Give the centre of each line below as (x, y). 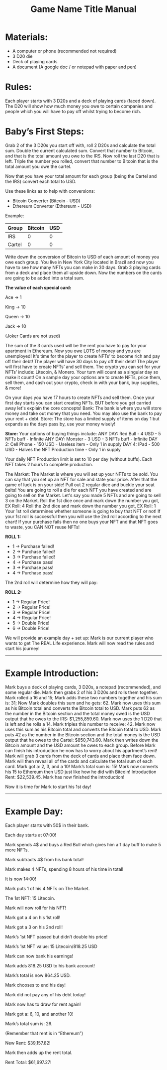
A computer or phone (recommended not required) (64, 51)
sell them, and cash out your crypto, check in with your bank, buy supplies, (82, 383)
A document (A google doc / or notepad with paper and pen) (74, 67)
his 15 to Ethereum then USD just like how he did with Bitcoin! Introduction (81, 772)
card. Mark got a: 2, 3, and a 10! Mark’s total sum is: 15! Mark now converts (82, 766)
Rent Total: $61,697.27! (28, 1062)
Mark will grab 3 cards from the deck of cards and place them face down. (81, 756)
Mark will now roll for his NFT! (36, 908)
